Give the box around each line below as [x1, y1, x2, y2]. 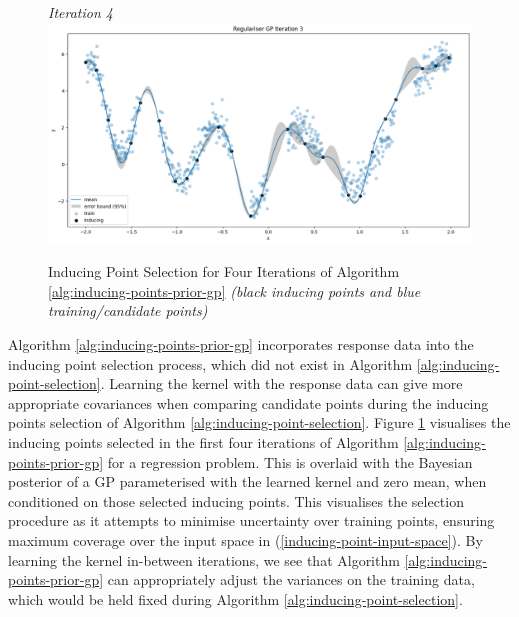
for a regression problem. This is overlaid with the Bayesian [107, 451, 473, 472]
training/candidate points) [48, 300, 208, 321]
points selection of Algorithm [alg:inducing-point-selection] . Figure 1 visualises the [8, 412, 511, 433]
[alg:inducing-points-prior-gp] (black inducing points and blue [48, 280, 421, 301]
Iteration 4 [48, 2, 113, 22]
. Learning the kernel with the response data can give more [100, 373, 463, 394]
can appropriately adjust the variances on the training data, [107, 569, 475, 590]
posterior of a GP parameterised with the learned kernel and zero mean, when [8, 471, 487, 492]
